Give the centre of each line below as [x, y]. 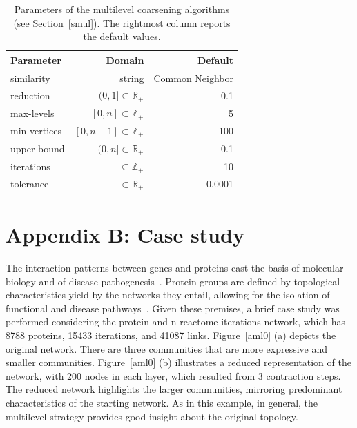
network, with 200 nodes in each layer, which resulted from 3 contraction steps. [173, 375]
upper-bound [38, 148]
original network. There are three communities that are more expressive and [167, 348]
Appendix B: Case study [125, 235]
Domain [125, 60]
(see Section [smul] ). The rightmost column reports [122, 22]
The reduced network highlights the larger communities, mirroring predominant [174, 389]
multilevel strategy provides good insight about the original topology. [152, 416]
